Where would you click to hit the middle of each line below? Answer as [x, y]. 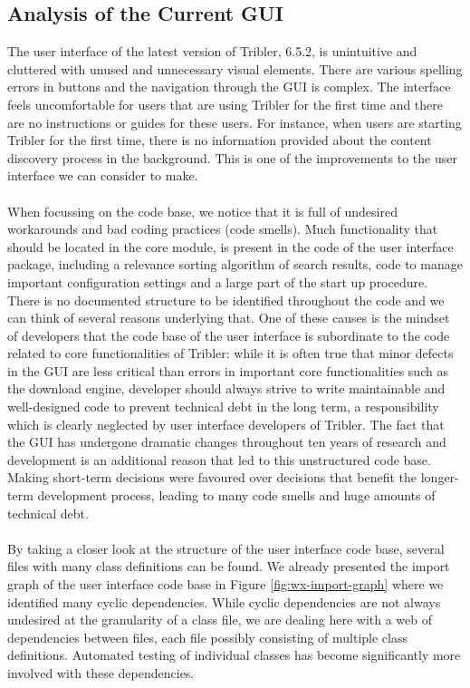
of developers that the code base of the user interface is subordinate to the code [229, 335]
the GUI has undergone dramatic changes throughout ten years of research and [227, 442]
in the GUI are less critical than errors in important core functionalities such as [228, 370]
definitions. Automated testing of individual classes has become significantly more [234, 655]
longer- [440, 477]
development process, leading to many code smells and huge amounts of [236, 495]
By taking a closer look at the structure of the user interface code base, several [226, 548]
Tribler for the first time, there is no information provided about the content [220, 140]
